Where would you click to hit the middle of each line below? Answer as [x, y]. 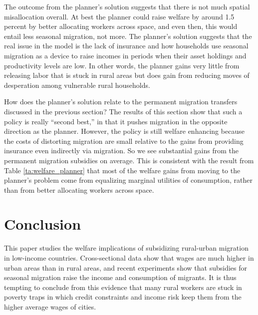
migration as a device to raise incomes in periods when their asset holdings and [125, 55]
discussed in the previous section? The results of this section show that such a [123, 111]
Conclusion [43, 224]
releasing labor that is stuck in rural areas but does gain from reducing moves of [127, 75]
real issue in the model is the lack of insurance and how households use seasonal [126, 46]
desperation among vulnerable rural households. [77, 85]
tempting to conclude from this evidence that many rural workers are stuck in [123, 287]
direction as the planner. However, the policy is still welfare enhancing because [124, 131]
